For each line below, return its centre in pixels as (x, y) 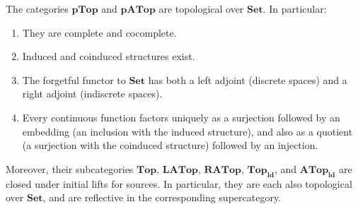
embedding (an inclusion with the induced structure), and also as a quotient (187, 131)
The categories (37, 8)
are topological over (201, 8)
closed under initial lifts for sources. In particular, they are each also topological (179, 183)
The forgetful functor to (74, 79)
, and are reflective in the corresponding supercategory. (162, 197)
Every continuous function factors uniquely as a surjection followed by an (181, 117)
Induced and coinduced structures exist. (109, 56)
